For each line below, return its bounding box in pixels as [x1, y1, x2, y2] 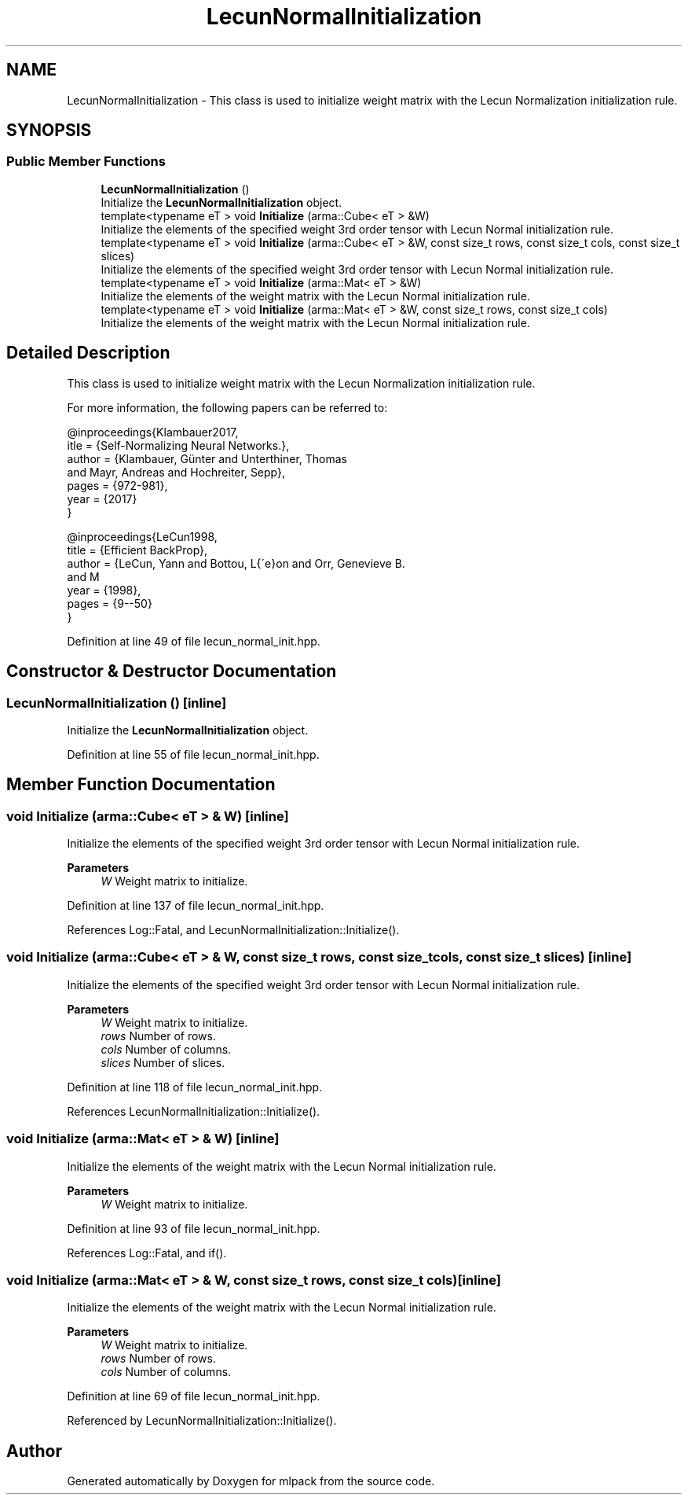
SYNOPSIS [6, 120, 92, 141]
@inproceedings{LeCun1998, [67, 529, 218, 543]
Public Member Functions [6, 153, 166, 170]
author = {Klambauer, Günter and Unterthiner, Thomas [67, 451, 347, 465]
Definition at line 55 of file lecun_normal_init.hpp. [67, 747, 320, 761]
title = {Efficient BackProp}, [67, 543, 208, 557]
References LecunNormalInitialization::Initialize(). [67, 1104, 320, 1118]
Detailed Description [6, 343, 170, 363]
